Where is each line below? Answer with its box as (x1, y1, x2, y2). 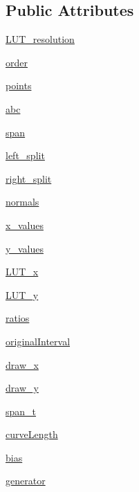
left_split (6, 148, 45, 163)
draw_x (6, 357, 39, 372)
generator (6, 473, 46, 488)
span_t (6, 403, 37, 418)
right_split (6, 171, 52, 185)
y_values (6, 241, 44, 255)
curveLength (6, 427, 58, 441)
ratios (6, 311, 30, 325)
